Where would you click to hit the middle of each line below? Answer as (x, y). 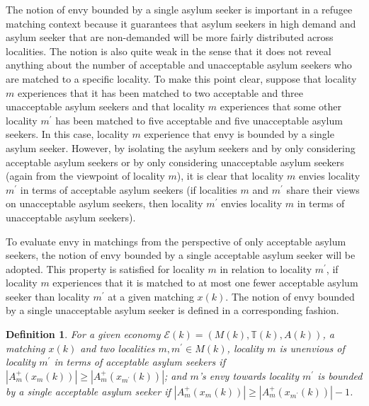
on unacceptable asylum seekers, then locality (104, 203)
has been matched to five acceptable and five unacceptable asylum (199, 120)
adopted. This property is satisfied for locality (105, 268)
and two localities (118, 348)
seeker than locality (48, 296)
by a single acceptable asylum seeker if (88, 391)
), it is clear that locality (230, 176)
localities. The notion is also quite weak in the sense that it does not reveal (169, 51)
